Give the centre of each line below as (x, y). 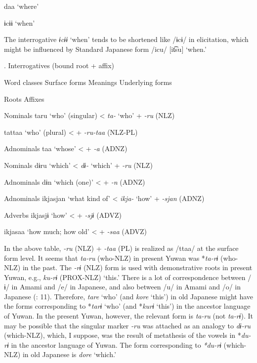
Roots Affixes (24, 99)
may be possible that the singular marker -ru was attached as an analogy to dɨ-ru (128, 325)
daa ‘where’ (21, 6)
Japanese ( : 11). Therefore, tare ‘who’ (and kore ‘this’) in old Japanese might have (129, 296)
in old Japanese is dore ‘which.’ (69, 354)
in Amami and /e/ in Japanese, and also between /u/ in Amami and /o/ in (126, 287)
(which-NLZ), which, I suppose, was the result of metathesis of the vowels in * (123, 335)
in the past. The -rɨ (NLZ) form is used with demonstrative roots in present (137, 267)
